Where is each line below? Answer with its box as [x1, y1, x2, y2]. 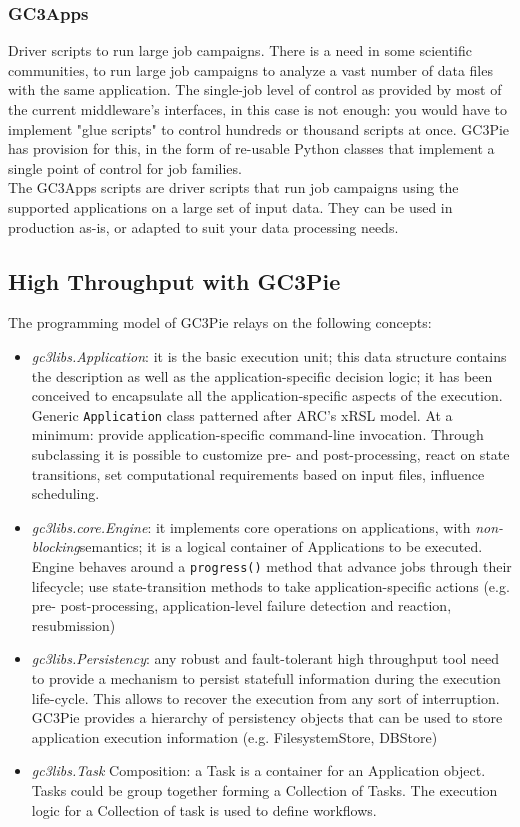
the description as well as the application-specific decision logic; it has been [31, 365, 493, 386]
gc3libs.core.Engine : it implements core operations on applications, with [31, 516, 471, 537]
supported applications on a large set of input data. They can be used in [8, 196, 453, 217]
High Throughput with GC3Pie [8, 265, 341, 296]
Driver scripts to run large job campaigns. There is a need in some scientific [8, 40, 473, 61]
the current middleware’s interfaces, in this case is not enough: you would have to [8, 99, 508, 119]
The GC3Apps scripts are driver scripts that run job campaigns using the [8, 177, 459, 198]
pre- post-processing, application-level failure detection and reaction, [31, 595, 452, 616]
